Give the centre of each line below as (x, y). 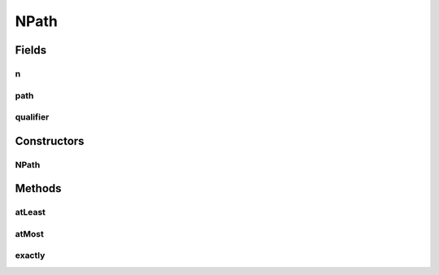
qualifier (32, 117)
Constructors (50, 141)
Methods (38, 188)
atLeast (30, 212)
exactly (30, 255)
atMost (29, 234)
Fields (31, 50)
